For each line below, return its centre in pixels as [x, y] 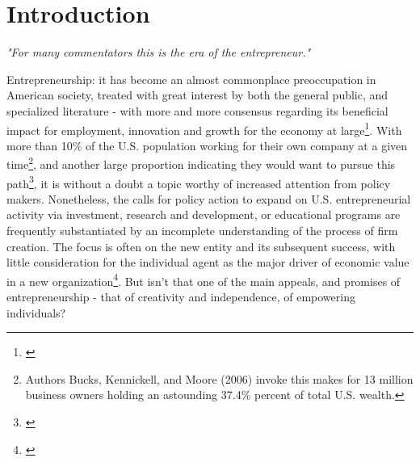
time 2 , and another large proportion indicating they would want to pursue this [201, 163]
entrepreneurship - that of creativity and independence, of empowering [181, 297]
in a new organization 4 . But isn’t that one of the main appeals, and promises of [204, 279]
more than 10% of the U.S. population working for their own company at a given [207, 145]
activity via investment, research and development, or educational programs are [204, 214]
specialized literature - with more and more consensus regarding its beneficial [197, 110]
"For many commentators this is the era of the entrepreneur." [159, 52]
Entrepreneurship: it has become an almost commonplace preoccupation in [191, 79]
